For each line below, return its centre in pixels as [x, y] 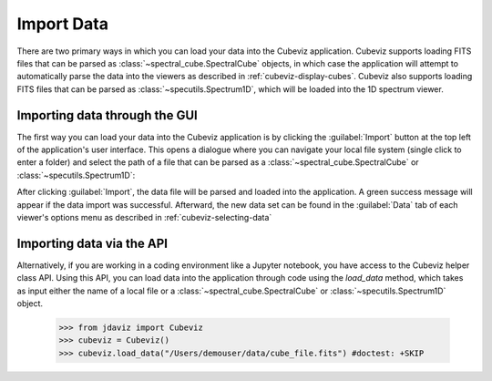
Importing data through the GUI [107, 115]
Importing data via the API [92, 243]
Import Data [63, 24]
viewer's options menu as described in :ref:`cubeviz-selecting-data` [144, 217]
